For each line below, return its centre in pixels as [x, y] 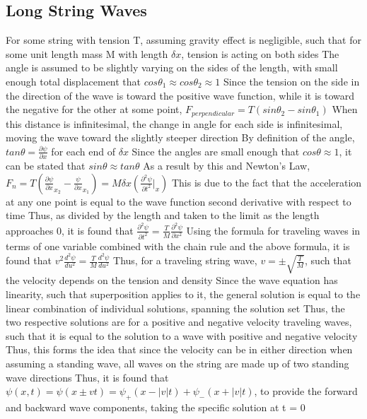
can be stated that [46, 166]
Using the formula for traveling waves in [273, 230]
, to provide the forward [306, 391]
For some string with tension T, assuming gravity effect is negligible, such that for [183, 40]
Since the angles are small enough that [216, 151]
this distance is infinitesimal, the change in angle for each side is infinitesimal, [174, 123]
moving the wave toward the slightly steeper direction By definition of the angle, [180, 137]
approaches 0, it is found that [70, 230]
